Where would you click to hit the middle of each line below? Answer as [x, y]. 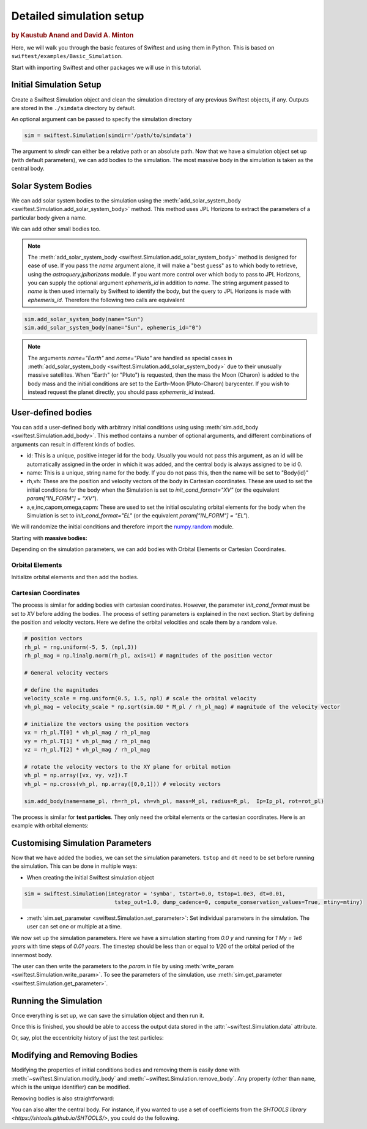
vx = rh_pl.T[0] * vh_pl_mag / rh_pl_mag [87, 733]
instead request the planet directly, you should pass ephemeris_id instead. [121, 392]
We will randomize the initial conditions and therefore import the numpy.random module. [123, 527]
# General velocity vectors [66, 672]
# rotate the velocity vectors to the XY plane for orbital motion [128, 767]
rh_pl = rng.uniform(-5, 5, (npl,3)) [81, 647]
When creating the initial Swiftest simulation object [90, 877]
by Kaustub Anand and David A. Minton [72, 35]
